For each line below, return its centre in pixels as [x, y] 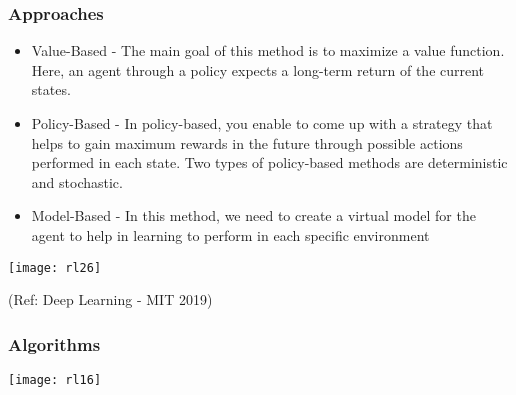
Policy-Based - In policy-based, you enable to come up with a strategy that [262, 123]
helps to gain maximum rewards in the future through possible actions [247, 142]
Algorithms [54, 343]
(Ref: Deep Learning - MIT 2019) [110, 299]
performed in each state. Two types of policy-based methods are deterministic [269, 162]
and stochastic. [77, 181]
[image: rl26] [55, 267]
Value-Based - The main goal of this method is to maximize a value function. [268, 50]
